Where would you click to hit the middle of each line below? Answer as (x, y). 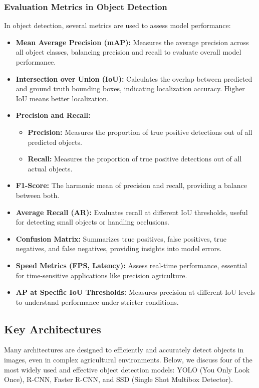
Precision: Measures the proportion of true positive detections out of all (140, 132)
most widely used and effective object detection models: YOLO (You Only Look (127, 369)
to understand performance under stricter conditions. (97, 302)
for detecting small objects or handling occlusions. (92, 222)
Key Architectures (53, 329)
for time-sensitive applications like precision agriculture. (101, 275)
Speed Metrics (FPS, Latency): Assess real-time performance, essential (132, 265)
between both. (38, 195)
